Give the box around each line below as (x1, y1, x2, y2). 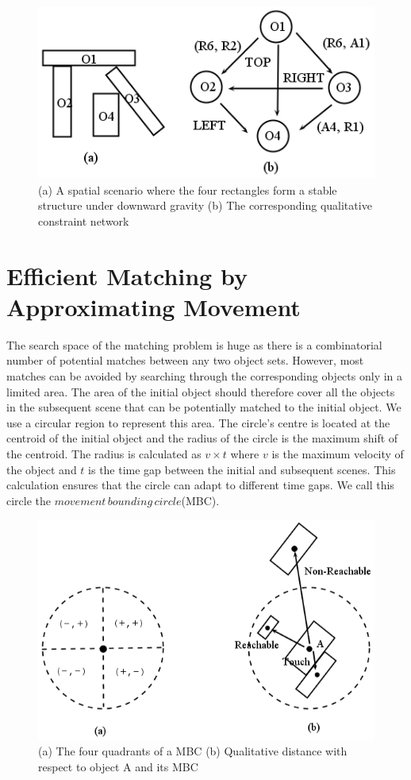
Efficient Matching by (6, 259, 248, 292)
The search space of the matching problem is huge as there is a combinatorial (6, 336, 382, 353)
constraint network (38, 212, 129, 229)
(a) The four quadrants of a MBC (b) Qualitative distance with (38, 743, 348, 759)
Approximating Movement (6, 290, 301, 322)
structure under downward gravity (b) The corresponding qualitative (38, 197, 372, 214)
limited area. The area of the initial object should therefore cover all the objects (6, 383, 395, 400)
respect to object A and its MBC (38, 758, 198, 774)
